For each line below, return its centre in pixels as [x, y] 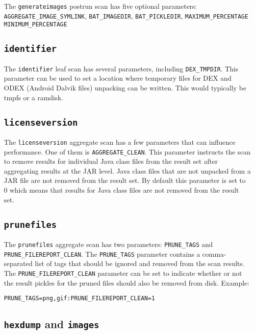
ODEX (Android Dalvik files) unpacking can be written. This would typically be [125, 88]
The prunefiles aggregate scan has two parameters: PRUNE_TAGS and [108, 244]
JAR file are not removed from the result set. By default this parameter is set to [125, 180]
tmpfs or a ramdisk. [34, 97]
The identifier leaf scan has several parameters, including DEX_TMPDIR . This [121, 68]
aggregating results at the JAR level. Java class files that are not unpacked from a [127, 170]
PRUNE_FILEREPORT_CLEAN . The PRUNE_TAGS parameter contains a [102, 254]
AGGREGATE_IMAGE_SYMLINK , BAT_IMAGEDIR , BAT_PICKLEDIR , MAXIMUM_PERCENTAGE [126, 15]
